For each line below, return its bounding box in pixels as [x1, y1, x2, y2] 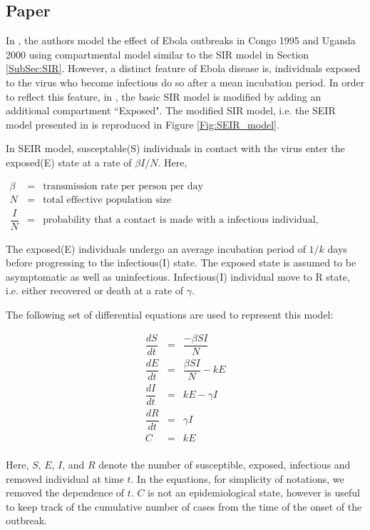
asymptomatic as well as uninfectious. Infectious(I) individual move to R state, [6, 269, 350, 284]
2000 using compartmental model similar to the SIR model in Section [6, 46, 309, 61]
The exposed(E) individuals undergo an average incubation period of [6, 241, 306, 256]
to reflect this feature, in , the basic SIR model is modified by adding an [6, 89, 322, 104]
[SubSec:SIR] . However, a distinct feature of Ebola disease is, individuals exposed [6, 61, 361, 76]
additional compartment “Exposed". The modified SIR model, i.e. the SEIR [6, 103, 336, 118]
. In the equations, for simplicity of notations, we [130, 471, 344, 486]
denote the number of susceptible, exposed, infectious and [98, 457, 351, 472]
